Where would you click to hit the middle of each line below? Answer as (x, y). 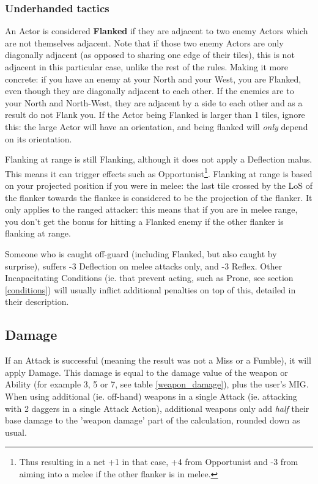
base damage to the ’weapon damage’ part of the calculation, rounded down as (153, 420)
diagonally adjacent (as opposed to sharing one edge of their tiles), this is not (150, 55)
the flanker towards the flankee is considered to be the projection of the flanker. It (159, 197)
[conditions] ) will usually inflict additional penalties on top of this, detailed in (150, 289)
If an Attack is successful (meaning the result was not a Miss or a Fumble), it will (158, 360)
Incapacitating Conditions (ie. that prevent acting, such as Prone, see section (149, 278)
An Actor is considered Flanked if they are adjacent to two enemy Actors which (157, 31)
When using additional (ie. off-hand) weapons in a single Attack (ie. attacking (151, 396)
